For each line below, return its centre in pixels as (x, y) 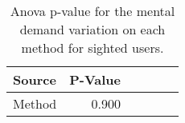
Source (35, 79)
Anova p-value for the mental (92, 11)
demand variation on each (92, 29)
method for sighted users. (92, 48)
